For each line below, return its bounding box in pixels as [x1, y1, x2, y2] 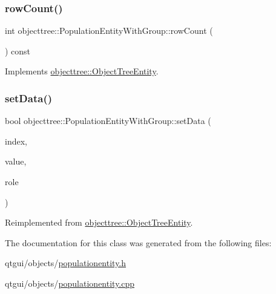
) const [5, 44, 31, 57]
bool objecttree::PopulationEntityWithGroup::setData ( [5, 114, 211, 127]
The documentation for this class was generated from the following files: [5, 236, 272, 249]
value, [5, 155, 27, 168]
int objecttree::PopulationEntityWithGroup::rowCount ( [5, 24, 213, 37]
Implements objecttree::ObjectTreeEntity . [5, 65, 159, 77]
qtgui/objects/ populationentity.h [5, 256, 126, 269]
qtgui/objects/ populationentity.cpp [5, 276, 135, 289]
